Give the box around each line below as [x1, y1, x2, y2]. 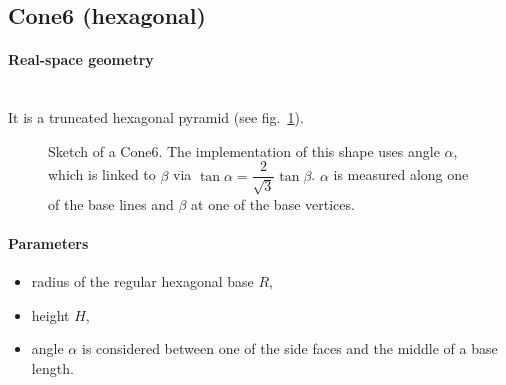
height [31, 304, 70, 325]
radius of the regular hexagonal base [31, 271, 254, 292]
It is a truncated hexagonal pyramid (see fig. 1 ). [8, 107, 304, 128]
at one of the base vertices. [191, 193, 355, 214]
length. [31, 357, 74, 378]
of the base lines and [48, 193, 174, 214]
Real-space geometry [8, 49, 154, 70]
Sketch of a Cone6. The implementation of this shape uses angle [48, 140, 440, 161]
